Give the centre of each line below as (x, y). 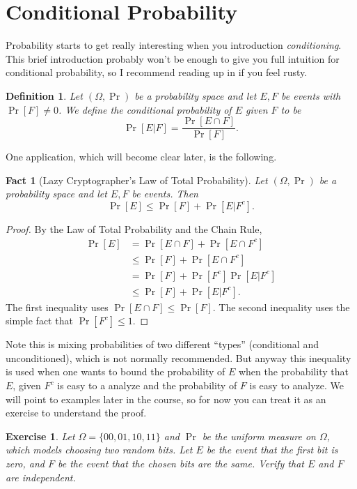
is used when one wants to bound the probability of (116, 371)
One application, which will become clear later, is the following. (141, 157)
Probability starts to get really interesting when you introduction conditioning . (174, 45)
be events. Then (165, 194)
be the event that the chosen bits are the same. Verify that (181, 463)
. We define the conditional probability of (145, 109)
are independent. (41, 477)
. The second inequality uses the (281, 307)
